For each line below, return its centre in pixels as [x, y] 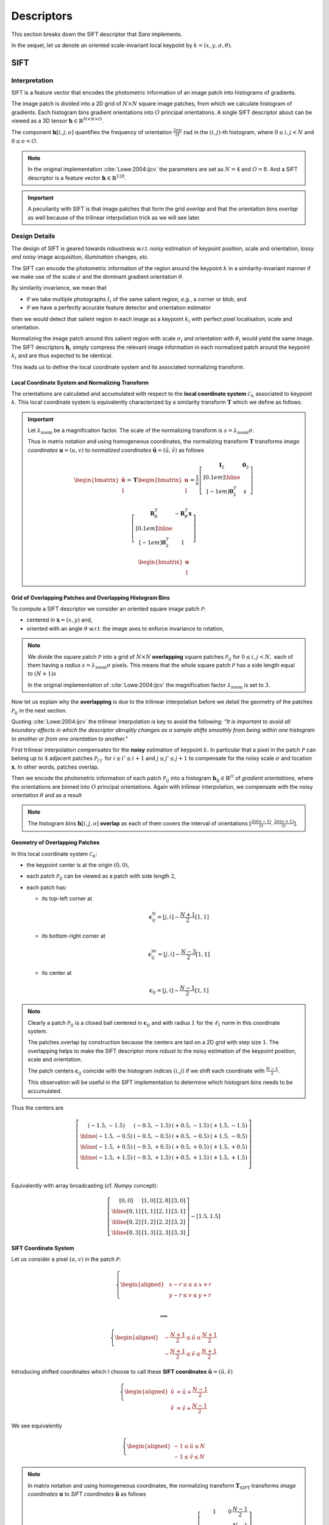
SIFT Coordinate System [43, 1248]
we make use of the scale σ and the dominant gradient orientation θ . [97, 277]
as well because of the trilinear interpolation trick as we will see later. [114, 217]
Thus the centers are [37, 1108]
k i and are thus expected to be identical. [62, 356]
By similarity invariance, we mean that [59, 288]
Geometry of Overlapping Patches [55, 842]
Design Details [33, 236]
